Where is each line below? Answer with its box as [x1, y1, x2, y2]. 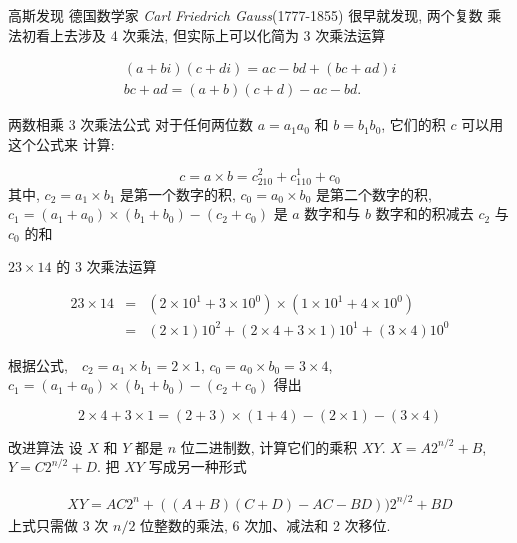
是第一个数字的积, [119, 183, 236, 204]
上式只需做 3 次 [8, 514, 109, 535]
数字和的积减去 [375, 203, 474, 224]
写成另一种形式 [148, 456, 247, 477]
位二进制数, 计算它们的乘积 [180, 436, 358, 457]
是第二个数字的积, [315, 183, 432, 204]
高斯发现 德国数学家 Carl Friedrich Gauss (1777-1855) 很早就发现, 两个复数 [8, 5, 483, 25]
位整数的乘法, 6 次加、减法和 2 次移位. [140, 514, 391, 535]
